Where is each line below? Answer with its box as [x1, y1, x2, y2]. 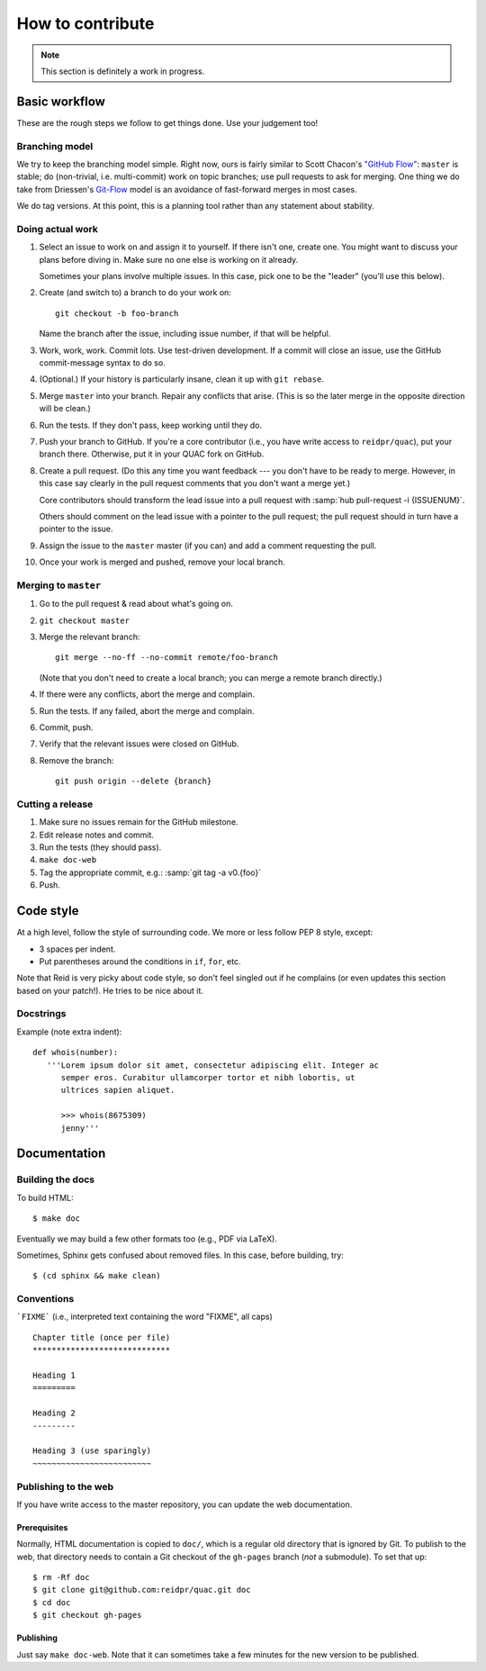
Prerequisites [16, 1522, 68, 1532]
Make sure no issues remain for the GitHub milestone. [39, 817, 238, 827]
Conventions [16, 1293, 75, 1305]
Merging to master [16, 579, 102, 592]
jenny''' [60, 1123, 100, 1134]
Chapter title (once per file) [32, 1332, 171, 1342]
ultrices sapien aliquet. [60, 1085, 175, 1096]
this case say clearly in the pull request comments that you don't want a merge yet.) [39, 478, 351, 489]
